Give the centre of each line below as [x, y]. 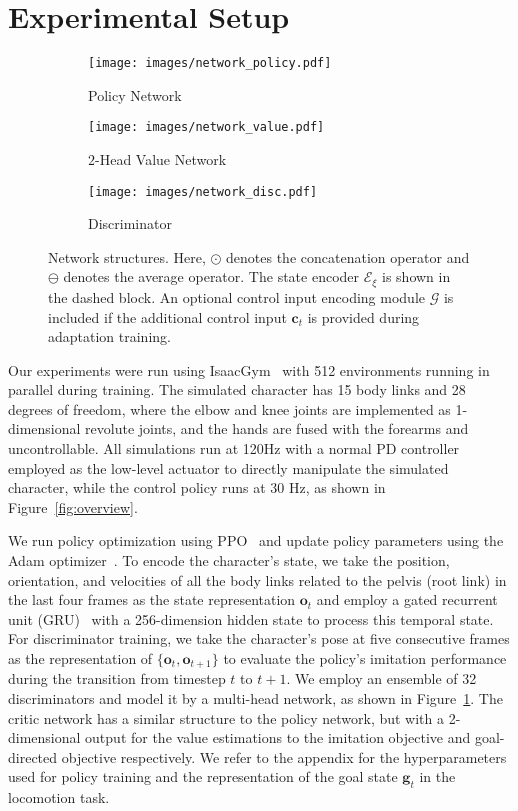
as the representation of [80, 658]
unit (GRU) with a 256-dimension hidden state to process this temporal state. [251, 618]
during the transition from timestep [117, 678]
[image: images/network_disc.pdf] [203, 191]
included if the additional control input [167, 316]
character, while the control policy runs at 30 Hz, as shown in [197, 487]
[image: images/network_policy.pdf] [210, 63]
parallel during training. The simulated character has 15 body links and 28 [237, 389]
